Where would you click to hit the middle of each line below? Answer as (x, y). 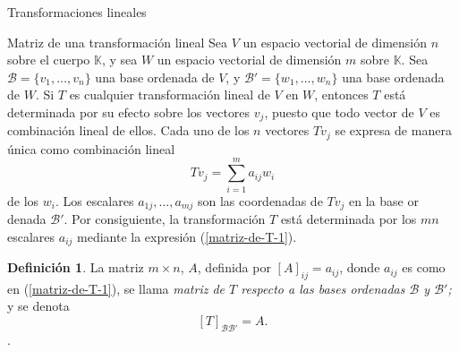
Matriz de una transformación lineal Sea (118, 42)
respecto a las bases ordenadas (323, 288)
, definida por (234, 267)
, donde (360, 267)
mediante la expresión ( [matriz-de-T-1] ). (187, 236)
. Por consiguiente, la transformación (165, 219)
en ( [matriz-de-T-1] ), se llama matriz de (116, 288)
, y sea (119, 60)
